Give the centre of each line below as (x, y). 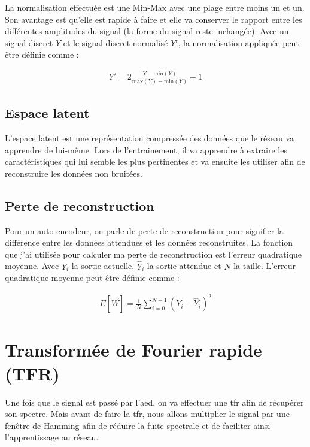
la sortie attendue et (184, 266)
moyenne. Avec (32, 266)
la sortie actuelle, (103, 266)
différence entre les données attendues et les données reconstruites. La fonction (149, 242)
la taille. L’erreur (265, 266)
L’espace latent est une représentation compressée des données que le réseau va (150, 138)
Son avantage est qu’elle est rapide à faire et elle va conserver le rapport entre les (154, 19)
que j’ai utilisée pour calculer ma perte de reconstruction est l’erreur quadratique (154, 254)
